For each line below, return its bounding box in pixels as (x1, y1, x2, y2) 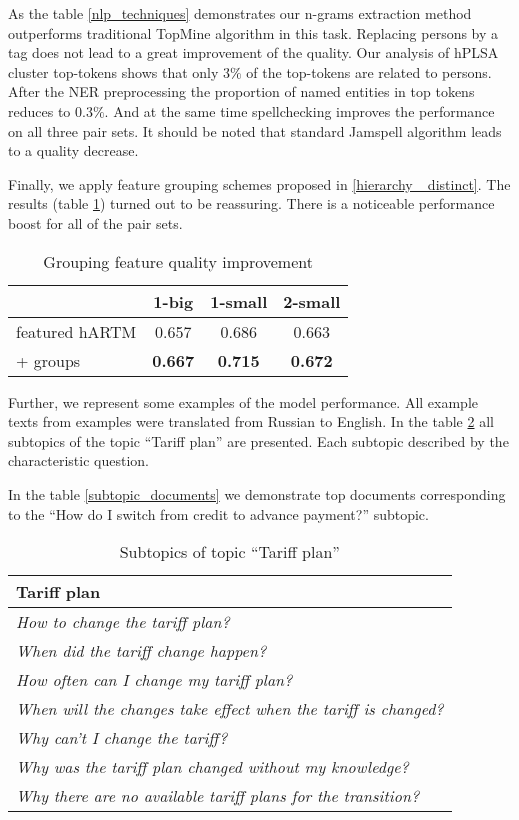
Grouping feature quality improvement (43, 249, 313, 273)
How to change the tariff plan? (16, 610, 230, 634)
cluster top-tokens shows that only (8, 61, 219, 82)
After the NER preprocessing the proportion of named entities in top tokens (8, 81, 475, 102)
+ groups (16, 348, 81, 372)
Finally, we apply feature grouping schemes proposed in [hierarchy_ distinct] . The (8, 173, 511, 194)
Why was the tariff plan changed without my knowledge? (16, 755, 409, 779)
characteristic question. (8, 450, 150, 471)
